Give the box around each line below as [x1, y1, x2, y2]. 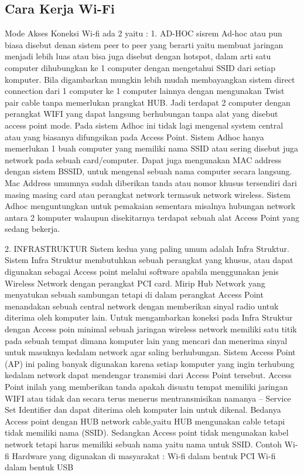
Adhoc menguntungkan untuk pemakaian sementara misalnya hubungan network [5, 200, 296, 212]
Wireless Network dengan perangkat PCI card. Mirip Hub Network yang [5, 277, 265, 289]
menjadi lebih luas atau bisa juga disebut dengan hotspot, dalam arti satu [5, 50, 271, 62]
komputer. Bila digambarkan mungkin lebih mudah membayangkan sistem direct [5, 73, 295, 85]
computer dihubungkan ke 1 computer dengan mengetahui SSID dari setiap [5, 61, 276, 73]
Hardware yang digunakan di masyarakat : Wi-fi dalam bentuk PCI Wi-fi [12, 449, 276, 461]
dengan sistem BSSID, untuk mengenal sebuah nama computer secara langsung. [5, 165, 292, 177]
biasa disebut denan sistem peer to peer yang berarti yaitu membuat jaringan [5, 38, 283, 50]
